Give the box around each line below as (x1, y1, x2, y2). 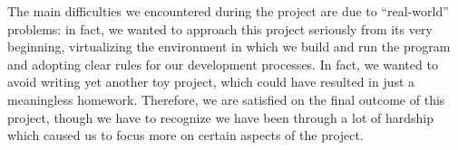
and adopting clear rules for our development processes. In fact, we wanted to (7, 54, 438, 73)
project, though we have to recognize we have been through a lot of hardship (7, 108, 434, 127)
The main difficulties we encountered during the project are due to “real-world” (7, 2, 449, 20)
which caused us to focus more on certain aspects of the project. (7, 126, 364, 145)
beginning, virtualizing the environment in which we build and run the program (7, 37, 451, 56)
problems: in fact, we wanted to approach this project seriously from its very (7, 19, 433, 38)
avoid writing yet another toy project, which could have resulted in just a (7, 72, 415, 91)
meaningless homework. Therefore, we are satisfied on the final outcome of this (7, 89, 445, 108)
